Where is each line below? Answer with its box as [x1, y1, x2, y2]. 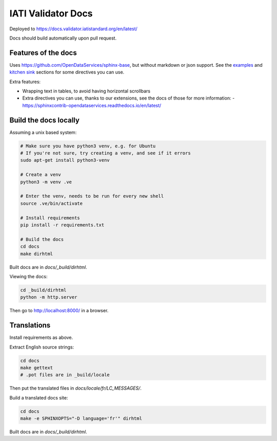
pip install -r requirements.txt [20, 222, 105, 228]
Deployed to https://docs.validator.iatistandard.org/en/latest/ [9, 26, 138, 32]
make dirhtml [20, 251, 53, 257]
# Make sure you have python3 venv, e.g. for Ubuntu [20, 143, 156, 149]
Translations [9, 321, 51, 330]
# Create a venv [20, 172, 62, 178]
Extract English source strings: [9, 344, 74, 350]
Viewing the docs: [9, 273, 48, 279]
